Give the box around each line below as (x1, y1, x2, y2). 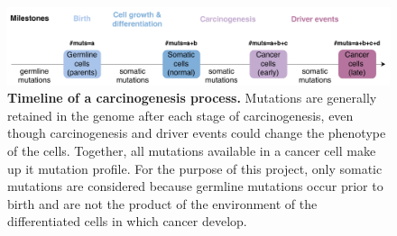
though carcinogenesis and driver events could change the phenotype (7, 123, 386, 142)
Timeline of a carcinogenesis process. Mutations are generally (7, 88, 377, 107)
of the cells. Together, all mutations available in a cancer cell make (7, 141, 376, 159)
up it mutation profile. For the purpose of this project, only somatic (7, 159, 383, 177)
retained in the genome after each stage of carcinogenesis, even (7, 105, 354, 124)
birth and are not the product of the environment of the (7, 194, 318, 213)
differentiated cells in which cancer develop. (7, 212, 247, 231)
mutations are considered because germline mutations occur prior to (7, 177, 383, 195)
